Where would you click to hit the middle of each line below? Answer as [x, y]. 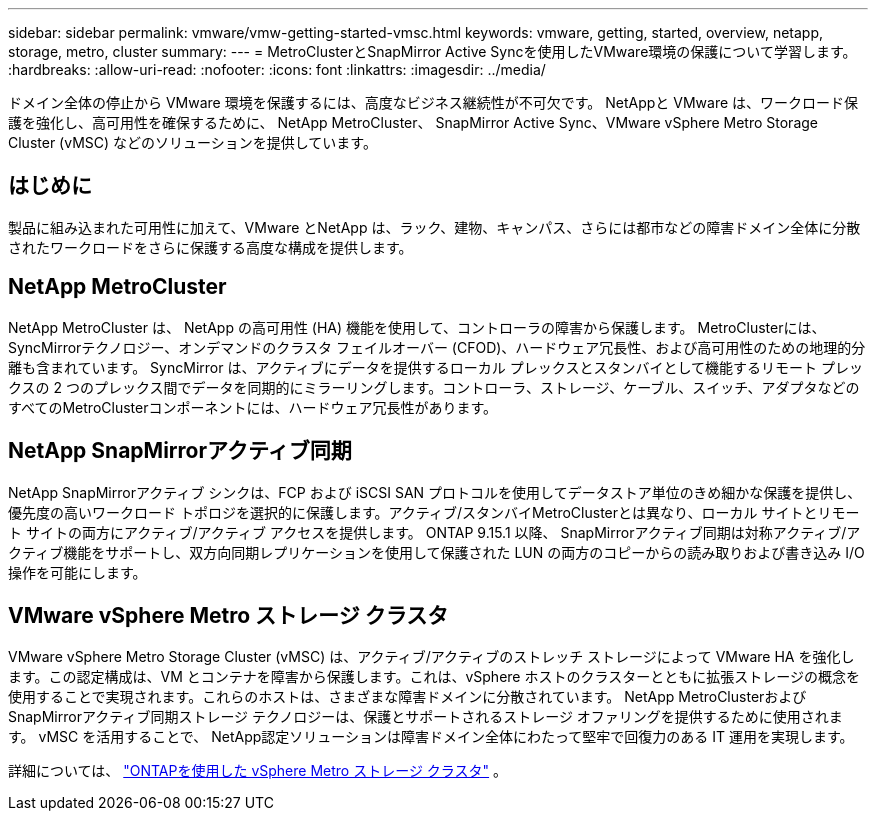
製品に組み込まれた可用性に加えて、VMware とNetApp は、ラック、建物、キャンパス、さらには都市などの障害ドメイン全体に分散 [434, 227]
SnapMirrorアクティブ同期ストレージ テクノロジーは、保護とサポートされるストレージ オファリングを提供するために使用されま [425, 717]
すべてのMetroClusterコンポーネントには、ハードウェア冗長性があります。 [253, 407]
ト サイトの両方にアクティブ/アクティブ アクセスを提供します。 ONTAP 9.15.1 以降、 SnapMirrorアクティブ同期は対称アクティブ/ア [434, 532]
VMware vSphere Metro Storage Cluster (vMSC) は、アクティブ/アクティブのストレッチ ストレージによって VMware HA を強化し [431, 657]
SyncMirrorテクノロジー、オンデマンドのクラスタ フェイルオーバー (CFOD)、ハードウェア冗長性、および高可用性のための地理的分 [437, 347]
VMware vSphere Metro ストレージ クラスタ [228, 615]
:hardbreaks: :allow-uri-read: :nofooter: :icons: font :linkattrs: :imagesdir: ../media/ [277, 69]
